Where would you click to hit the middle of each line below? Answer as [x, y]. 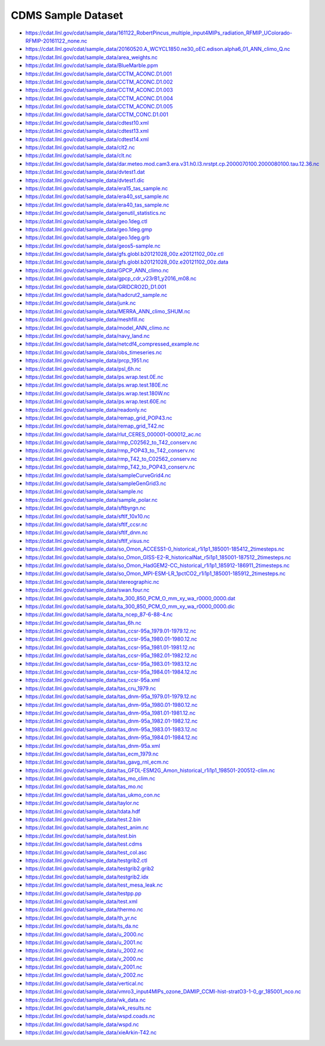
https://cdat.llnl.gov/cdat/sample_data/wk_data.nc [86, 1000]
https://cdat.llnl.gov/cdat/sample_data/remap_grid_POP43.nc [99, 418]
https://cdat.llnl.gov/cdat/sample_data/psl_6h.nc [83, 368]
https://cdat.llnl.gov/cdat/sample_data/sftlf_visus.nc [87, 541]
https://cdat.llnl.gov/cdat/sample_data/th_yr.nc [81, 918]
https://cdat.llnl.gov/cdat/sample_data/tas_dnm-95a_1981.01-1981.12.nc [110, 713]
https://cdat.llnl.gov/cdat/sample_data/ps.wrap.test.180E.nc [97, 385]
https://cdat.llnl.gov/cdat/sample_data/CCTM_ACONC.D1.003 [99, 90]
